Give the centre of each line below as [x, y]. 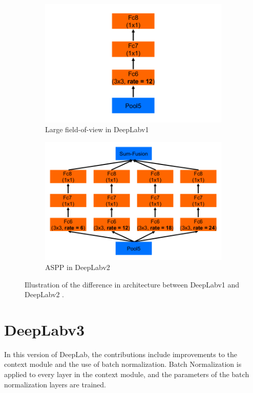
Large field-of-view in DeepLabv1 [97, 129]
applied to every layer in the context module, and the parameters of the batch [127, 374]
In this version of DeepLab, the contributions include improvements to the [121, 354]
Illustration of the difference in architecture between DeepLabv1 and [132, 284]
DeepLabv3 [45, 329]
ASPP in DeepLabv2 [78, 267]
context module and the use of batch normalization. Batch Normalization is [123, 364]
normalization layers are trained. [55, 384]
